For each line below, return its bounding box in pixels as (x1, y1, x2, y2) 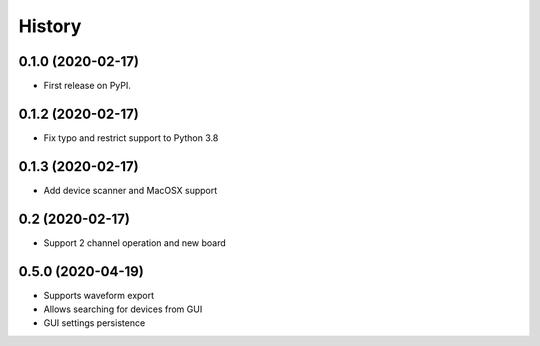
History (18, 15, 82, 37)
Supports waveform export (43, 289, 155, 301)
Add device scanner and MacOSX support (43, 184, 218, 196)
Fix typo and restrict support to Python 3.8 (43, 131, 219, 144)
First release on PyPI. (43, 80, 132, 92)
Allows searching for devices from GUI (43, 303, 203, 315)
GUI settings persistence (43, 317, 146, 329)
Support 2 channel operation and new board (43, 236, 227, 249)
